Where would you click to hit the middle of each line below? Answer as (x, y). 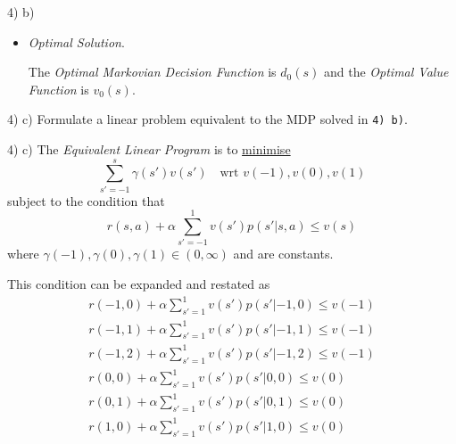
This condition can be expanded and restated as (139, 284)
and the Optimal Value (386, 72)
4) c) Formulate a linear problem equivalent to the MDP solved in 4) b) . (207, 119)
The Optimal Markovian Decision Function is (152, 72)
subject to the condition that (86, 200)
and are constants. (283, 254)
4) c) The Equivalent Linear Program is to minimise (149, 149)
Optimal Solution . (76, 41)
